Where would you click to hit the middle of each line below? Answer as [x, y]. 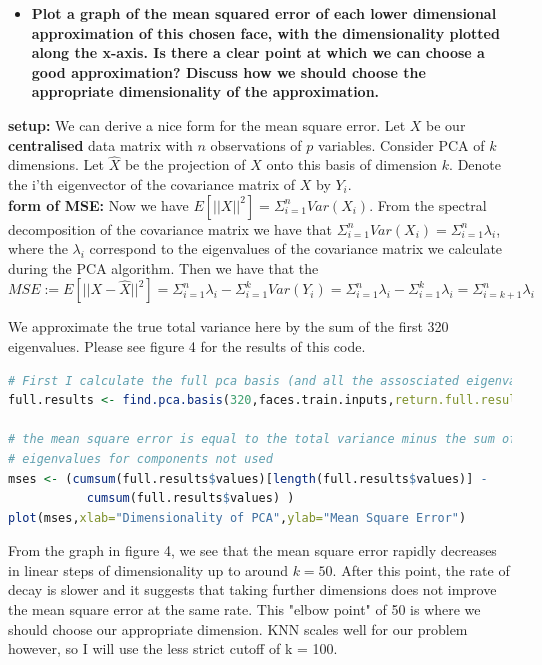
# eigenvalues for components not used [140, 458]
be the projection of [185, 164]
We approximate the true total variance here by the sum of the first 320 [228, 326]
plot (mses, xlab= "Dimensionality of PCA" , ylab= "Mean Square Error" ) [237, 517]
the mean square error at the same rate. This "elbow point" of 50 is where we [244, 609]
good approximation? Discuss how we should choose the [228, 71]
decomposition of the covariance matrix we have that [170, 228]
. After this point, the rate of [421, 569]
